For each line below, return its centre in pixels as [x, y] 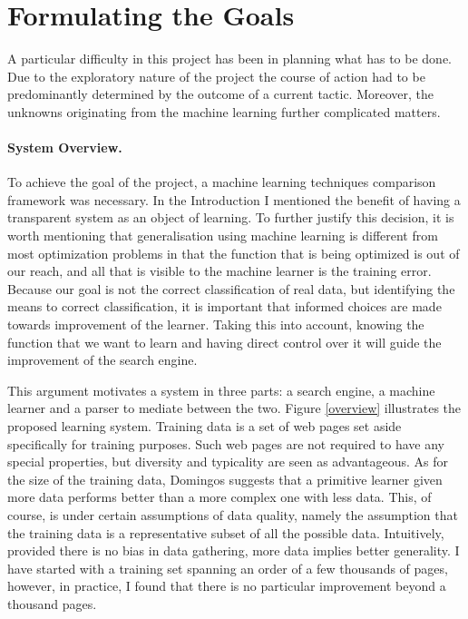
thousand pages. [52, 603]
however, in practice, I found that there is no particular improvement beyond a [227, 586]
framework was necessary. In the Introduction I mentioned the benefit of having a [234, 199]
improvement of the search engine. [102, 360]
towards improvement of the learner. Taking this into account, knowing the [216, 324]
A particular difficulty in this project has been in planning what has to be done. [230, 59]
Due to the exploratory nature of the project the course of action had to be [216, 76]
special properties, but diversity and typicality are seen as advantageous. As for [228, 462]
